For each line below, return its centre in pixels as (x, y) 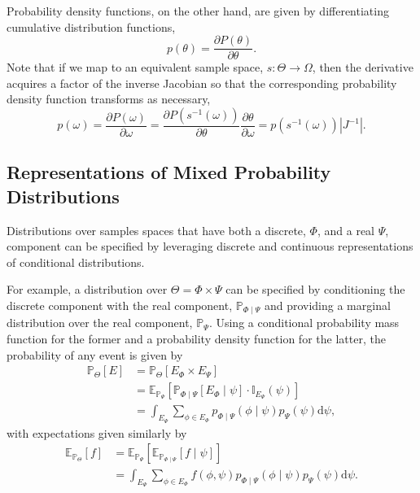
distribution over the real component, (100, 323)
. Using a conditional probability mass (304, 323)
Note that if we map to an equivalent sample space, (135, 67)
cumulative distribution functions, (91, 26)
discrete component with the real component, (120, 305)
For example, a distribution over (87, 289)
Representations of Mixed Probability (169, 172)
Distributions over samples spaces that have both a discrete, (156, 230)
